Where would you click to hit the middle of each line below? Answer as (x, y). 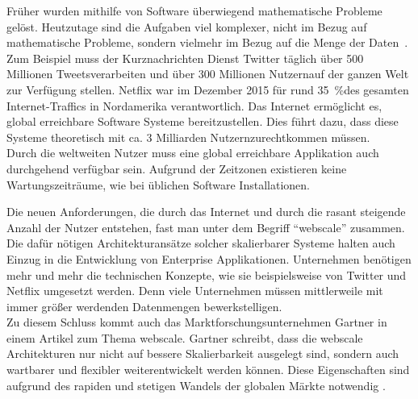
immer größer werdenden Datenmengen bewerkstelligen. (144, 306)
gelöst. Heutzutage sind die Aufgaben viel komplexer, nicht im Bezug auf (187, 26)
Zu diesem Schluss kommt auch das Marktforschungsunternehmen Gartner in (197, 322)
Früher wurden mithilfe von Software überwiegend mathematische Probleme (194, 10)
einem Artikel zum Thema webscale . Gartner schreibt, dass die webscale (185, 337)
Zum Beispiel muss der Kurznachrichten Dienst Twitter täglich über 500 (185, 58)
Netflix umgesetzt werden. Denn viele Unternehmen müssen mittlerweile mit (195, 291)
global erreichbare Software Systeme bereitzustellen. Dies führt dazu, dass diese (203, 121)
